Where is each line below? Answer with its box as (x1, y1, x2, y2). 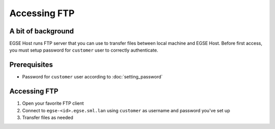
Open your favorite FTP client (22, 100, 84, 106)
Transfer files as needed (22, 114, 73, 121)
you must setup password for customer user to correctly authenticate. (9, 47, 158, 53)
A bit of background (9, 27, 74, 35)
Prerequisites (9, 61, 53, 69)
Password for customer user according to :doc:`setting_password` (22, 74, 163, 80)
